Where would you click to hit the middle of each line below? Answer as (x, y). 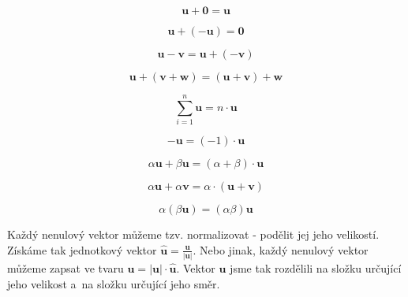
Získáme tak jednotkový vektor (82, 249)
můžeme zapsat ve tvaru (66, 268)
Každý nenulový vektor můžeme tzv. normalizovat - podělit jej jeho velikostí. (193, 234)
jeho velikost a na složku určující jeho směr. (114, 283)
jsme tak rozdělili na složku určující (316, 268)
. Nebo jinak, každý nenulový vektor (281, 249)
